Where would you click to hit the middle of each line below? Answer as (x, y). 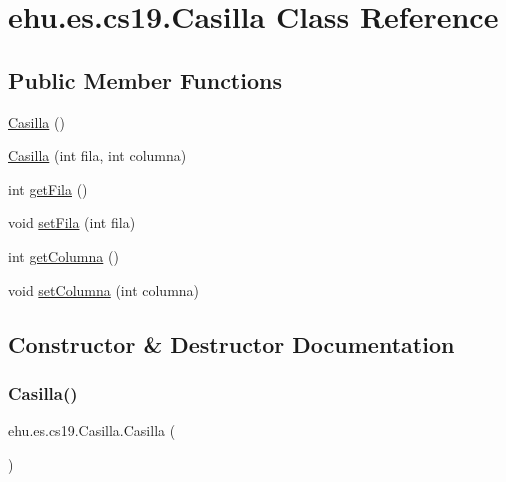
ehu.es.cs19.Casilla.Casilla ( (92, 430)
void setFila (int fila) (72, 222)
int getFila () (48, 188)
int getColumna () (63, 255)
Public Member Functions (145, 79)
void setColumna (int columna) (104, 289)
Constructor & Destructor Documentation (231, 343)
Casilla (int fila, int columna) (97, 155)
